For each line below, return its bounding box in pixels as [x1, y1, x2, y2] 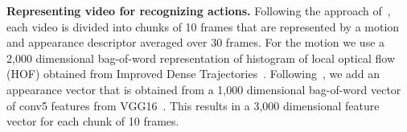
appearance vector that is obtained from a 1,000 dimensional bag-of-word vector [6, 80, 401, 97]
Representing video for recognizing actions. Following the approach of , [6, 2, 391, 19]
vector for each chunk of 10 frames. [6, 113, 179, 130]
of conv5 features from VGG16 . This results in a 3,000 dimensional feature [6, 97, 380, 113]
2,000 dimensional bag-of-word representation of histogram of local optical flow [6, 49, 396, 66]
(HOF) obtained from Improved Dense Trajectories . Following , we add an [6, 65, 380, 82]
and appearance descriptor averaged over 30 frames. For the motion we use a [6, 34, 385, 51]
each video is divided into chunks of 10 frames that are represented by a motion [6, 18, 400, 35]
